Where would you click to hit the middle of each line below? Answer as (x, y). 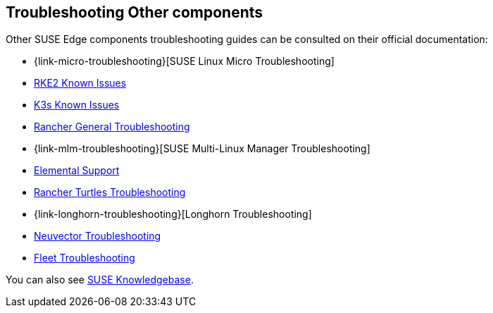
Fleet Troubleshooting (85, 258)
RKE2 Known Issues (80, 83)
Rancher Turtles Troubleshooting (110, 192)
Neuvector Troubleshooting (98, 236)
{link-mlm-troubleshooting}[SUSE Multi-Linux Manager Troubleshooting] (202, 149)
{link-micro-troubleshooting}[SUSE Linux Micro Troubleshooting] (184, 61)
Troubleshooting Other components (135, 12)
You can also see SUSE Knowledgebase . (100, 280)
